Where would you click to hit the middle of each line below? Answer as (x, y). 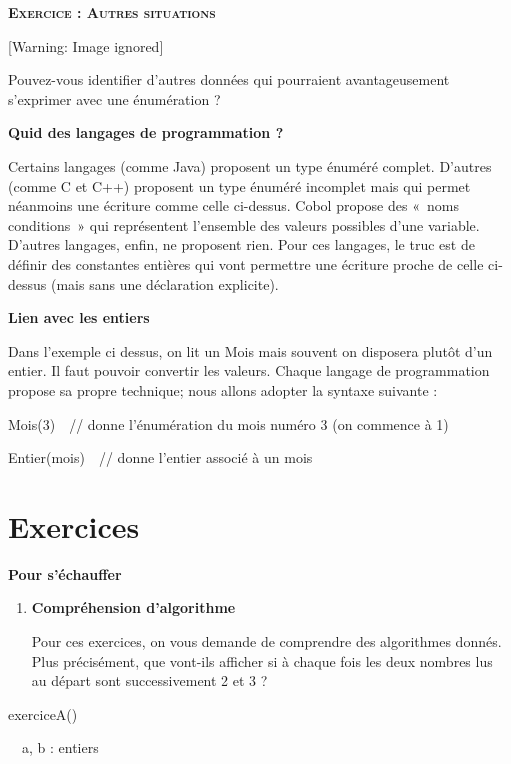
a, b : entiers (60, 747)
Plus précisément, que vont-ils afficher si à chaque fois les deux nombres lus (262, 660)
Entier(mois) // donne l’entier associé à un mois (160, 457)
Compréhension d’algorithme (133, 607)
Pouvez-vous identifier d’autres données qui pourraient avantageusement (229, 79)
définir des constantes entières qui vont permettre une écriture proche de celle (246, 263)
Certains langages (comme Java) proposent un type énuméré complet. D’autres (250, 165)
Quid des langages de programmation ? (146, 132)
